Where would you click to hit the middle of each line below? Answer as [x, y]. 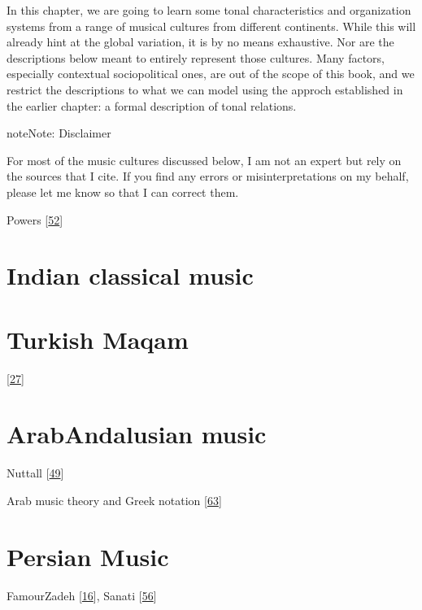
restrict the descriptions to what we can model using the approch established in [205, 89]
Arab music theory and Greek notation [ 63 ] [114, 500]
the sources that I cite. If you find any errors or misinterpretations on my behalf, [208, 176]
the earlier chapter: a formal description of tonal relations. [152, 105]
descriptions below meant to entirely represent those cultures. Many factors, [196, 57]
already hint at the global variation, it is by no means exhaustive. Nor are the [200, 42]
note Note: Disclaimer [59, 133]
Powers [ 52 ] [35, 219]
